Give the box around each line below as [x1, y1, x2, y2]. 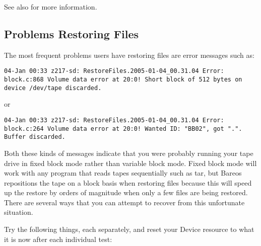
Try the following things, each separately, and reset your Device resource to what [4, 224, 254, 234]
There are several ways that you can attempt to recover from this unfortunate [4, 197, 245, 207]
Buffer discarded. [4, 133, 66, 141]
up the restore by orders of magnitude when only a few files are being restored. [4, 187, 248, 198]
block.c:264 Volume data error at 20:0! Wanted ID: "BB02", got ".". [4, 125, 242, 132]
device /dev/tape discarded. [4, 84, 102, 92]
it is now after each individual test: [4, 233, 112, 244]
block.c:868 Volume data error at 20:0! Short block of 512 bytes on [4, 76, 242, 84]
